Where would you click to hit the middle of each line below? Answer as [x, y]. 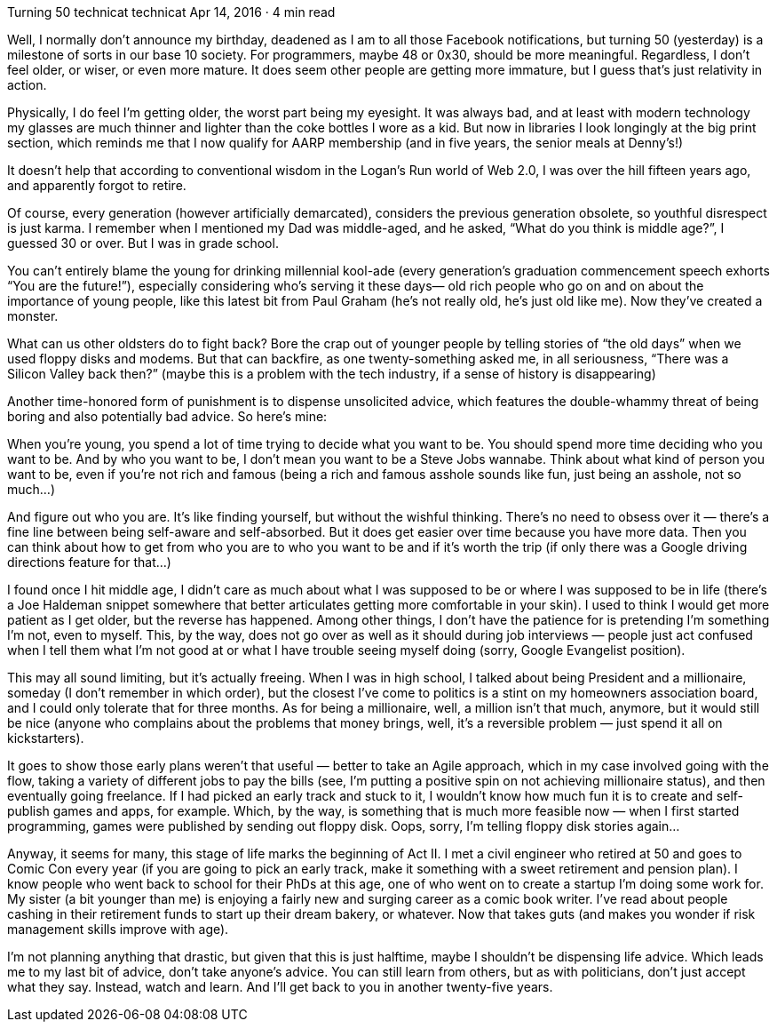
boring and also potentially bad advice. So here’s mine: [167, 416]
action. [27, 85]
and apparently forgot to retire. [97, 185]
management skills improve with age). [118, 929]
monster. [33, 316]
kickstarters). [46, 738]
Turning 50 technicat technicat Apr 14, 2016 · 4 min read [171, 12]
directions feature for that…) [89, 562]
